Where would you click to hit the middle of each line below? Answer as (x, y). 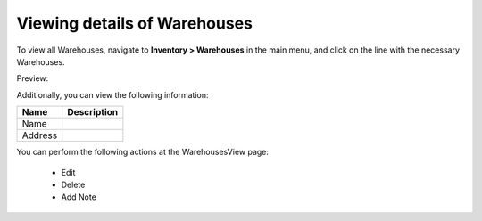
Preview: (33, 78)
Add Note (79, 197)
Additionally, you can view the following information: (112, 94)
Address (40, 135)
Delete (73, 184)
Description (93, 112)
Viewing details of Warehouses (135, 23)
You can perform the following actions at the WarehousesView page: (143, 152)
